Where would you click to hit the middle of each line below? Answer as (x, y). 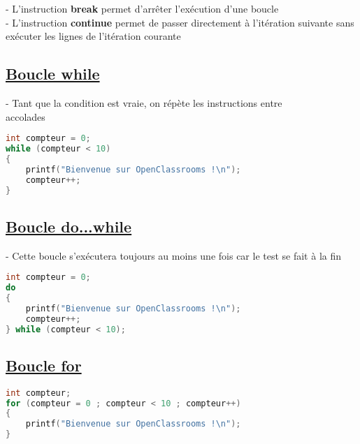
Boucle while (53, 74)
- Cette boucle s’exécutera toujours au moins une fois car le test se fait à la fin (174, 255)
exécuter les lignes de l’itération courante (93, 36)
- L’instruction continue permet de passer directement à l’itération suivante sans (180, 22)
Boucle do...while (69, 226)
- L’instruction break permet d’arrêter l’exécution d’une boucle (142, 8)
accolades (26, 116)
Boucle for (44, 365)
